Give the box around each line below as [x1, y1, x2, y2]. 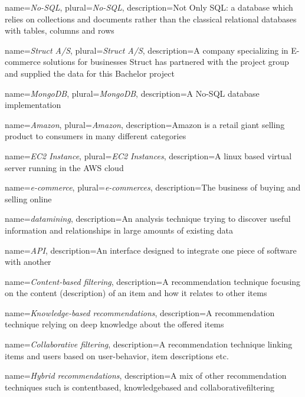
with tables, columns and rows [5, 24, 114, 37]
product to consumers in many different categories [5, 130, 186, 142]
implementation [5, 99, 61, 111]
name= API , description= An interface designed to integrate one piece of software [5, 244, 297, 256]
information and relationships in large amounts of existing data [5, 224, 234, 236]
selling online [5, 192, 52, 205]
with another [5, 255, 51, 268]
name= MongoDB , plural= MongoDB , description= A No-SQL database [5, 87, 260, 99]
